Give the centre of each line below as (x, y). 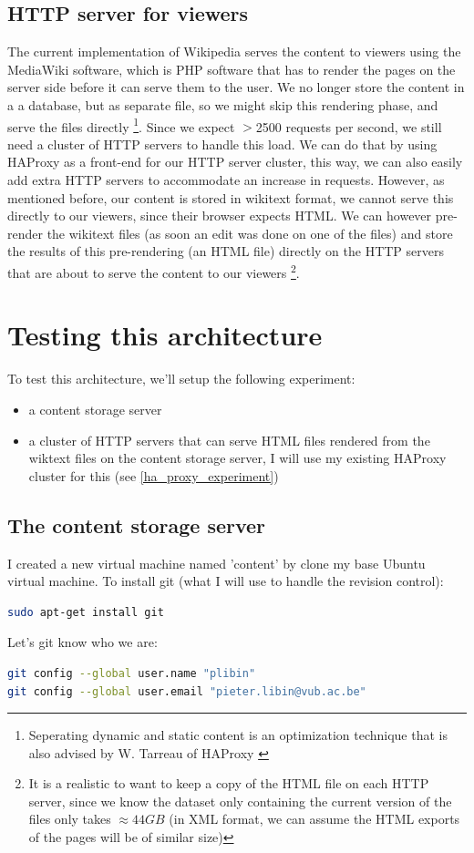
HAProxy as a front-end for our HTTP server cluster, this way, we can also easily (235, 162)
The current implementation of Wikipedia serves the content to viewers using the (234, 51)
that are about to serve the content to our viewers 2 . (154, 271)
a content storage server (95, 409)
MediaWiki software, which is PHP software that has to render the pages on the (232, 69)
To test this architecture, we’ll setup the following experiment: (181, 379)
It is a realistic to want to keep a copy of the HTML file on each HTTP (229, 783)
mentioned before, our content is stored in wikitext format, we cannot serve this (231, 197)
